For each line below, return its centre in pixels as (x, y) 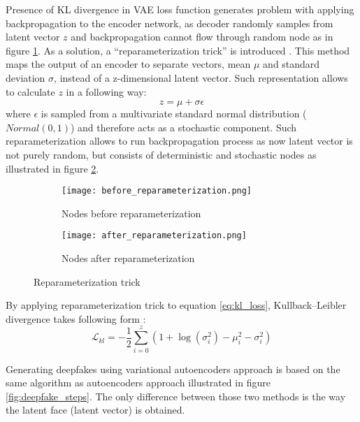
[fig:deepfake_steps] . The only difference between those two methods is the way (176, 396)
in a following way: (106, 91)
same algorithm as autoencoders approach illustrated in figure (138, 383)
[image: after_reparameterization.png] (154, 236)
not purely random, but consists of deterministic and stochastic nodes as (161, 154)
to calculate (30, 91)
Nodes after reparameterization (128, 258)
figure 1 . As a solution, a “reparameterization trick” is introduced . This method (178, 50)
